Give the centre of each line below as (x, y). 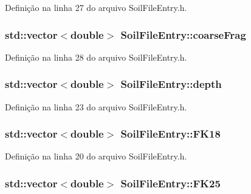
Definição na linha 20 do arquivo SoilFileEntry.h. (96, 156)
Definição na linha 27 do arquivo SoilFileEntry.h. (96, 7)
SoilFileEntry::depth (171, 84)
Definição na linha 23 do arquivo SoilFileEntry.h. (96, 106)
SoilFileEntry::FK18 (170, 134)
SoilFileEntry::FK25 (170, 183)
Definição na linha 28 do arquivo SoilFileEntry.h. (96, 57)
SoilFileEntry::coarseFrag (183, 34)
